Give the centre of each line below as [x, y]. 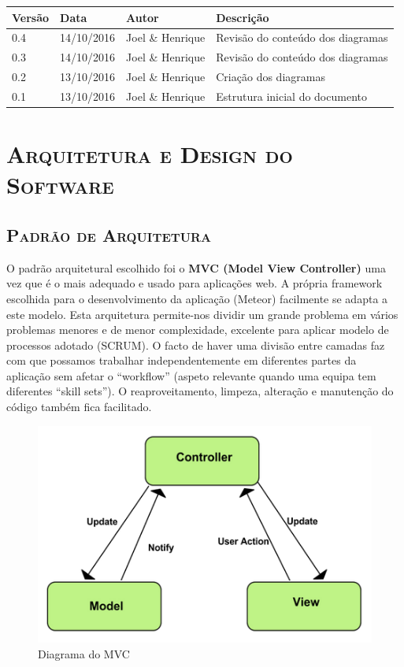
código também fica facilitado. [79, 407]
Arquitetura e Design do [150, 154]
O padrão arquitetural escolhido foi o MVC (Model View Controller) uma [196, 267]
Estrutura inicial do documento [291, 96]
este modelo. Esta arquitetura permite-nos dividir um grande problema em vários [202, 314]
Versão [31, 17]
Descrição [243, 17]
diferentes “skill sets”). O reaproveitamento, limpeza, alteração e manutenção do [200, 391]
